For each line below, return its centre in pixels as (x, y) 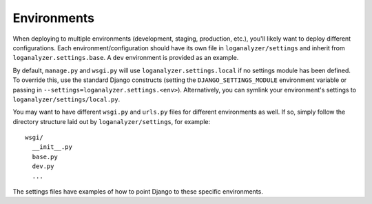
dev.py (43, 166)
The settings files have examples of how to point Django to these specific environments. (138, 192)
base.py (45, 156)
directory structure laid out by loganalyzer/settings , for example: (111, 121)
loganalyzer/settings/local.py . (66, 99)
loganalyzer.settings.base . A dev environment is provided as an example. (126, 58)
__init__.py (52, 147)
